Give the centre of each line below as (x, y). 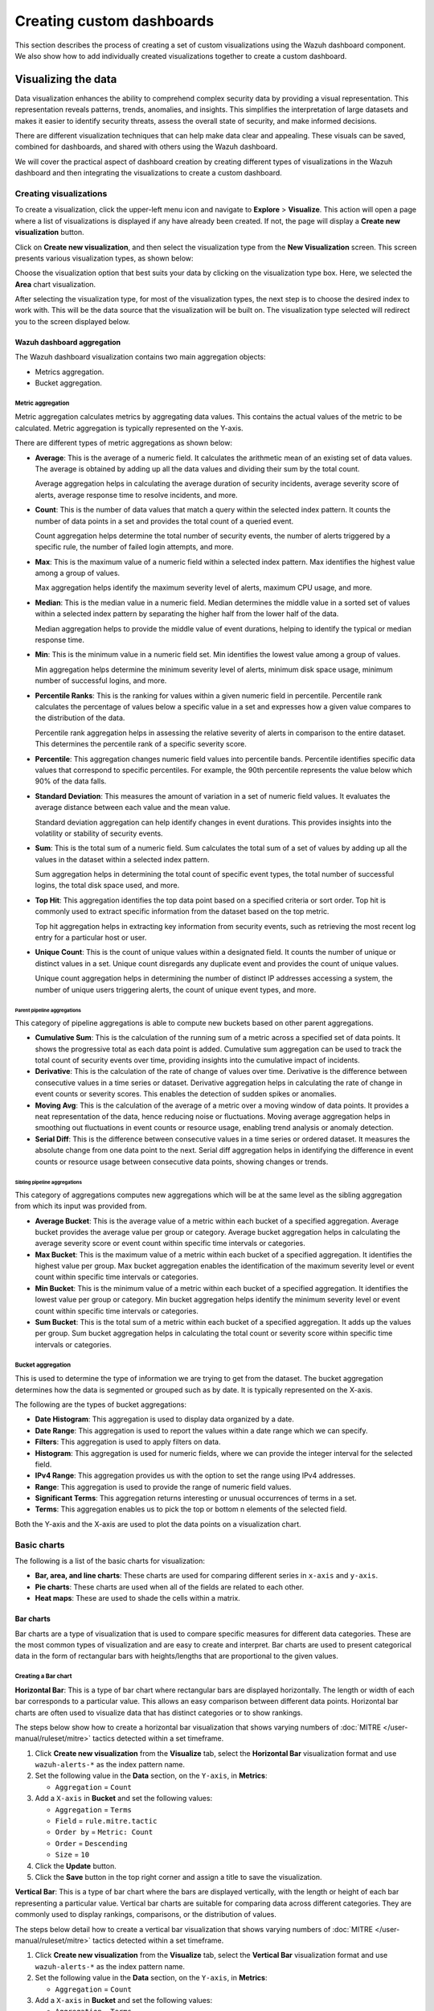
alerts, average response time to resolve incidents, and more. (136, 495)
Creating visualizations (61, 193)
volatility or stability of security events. (99, 833)
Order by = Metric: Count (104, 1832)
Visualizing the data (66, 79)
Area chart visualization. (55, 284)
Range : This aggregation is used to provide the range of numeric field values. (163, 1487)
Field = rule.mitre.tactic (106, 1821)
